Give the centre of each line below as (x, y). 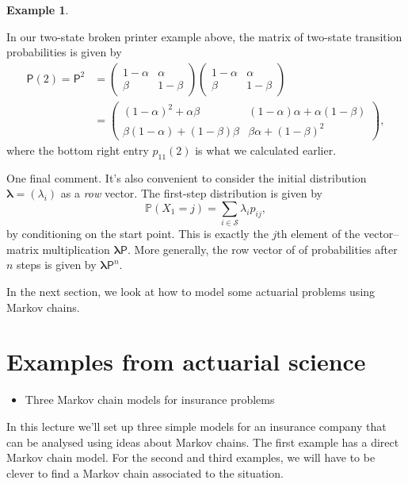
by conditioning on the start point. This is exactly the (137, 234)
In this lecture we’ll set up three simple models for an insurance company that (196, 426)
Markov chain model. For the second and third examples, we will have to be (191, 457)
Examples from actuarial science (186, 361)
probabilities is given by (64, 52)
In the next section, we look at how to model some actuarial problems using (191, 292)
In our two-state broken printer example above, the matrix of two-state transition (204, 36)
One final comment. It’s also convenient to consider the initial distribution (187, 177)
